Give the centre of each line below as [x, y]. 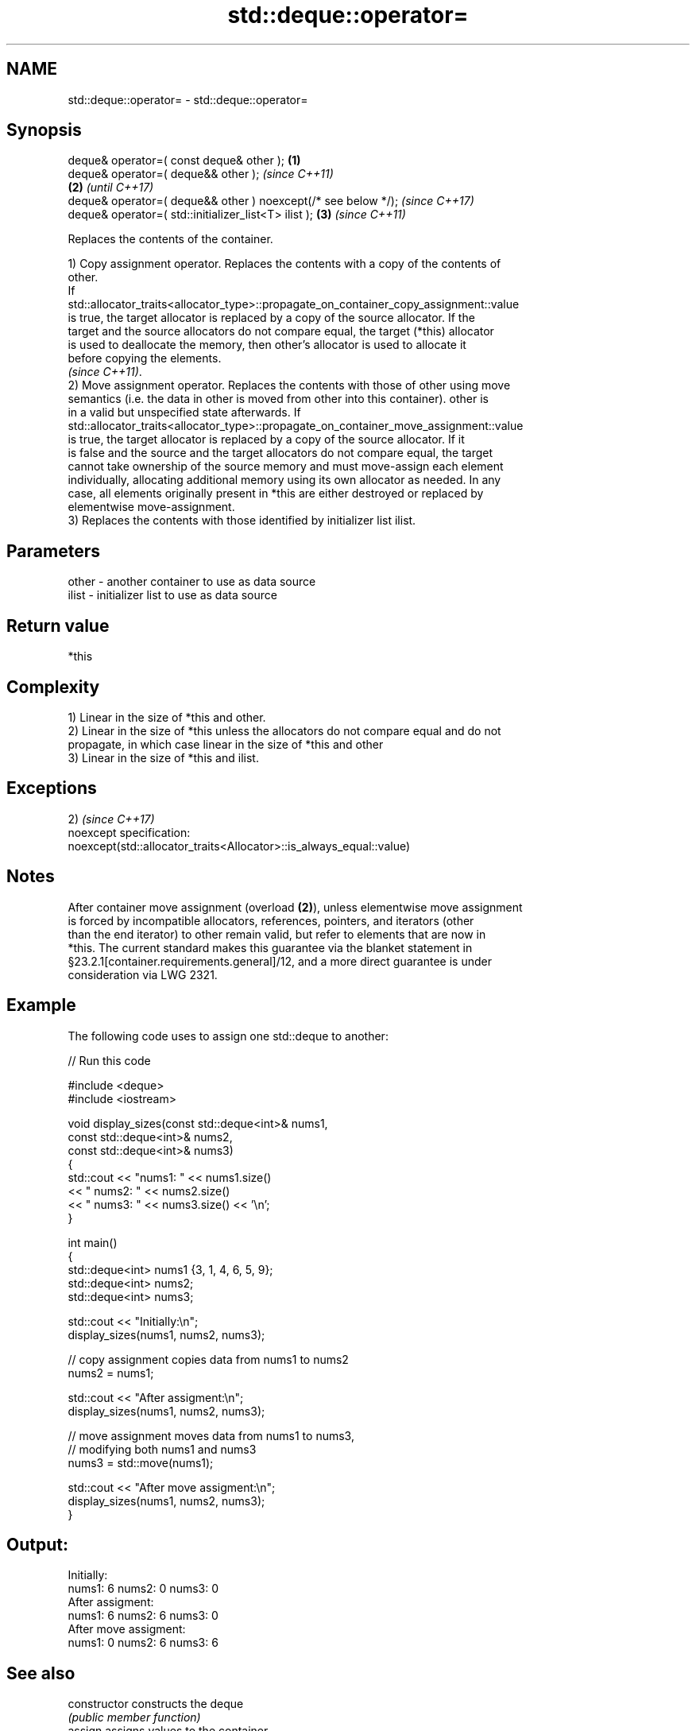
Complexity [53, 687]
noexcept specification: [129, 832]
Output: [37, 1544]
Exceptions [52, 788]
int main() [93, 1242]
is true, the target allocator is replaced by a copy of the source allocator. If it [266, 440]
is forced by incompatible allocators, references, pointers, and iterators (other [271, 920]
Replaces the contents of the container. [170, 239]
